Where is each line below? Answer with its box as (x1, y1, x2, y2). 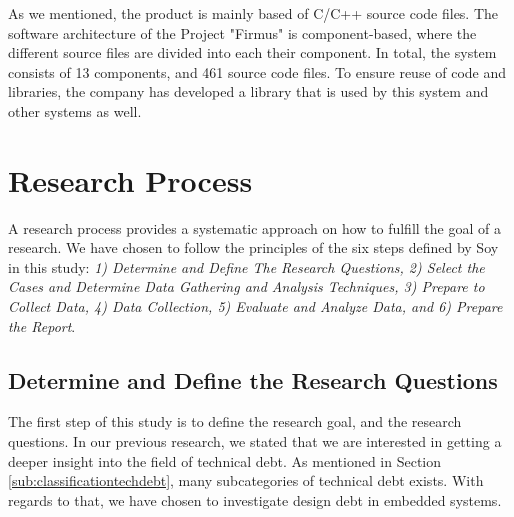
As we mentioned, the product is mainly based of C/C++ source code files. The (8, 3, 499, 23)
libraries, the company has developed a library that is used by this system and (8, 81, 489, 102)
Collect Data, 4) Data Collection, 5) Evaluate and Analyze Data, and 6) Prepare (8, 296, 503, 317)
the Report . (8, 315, 76, 336)
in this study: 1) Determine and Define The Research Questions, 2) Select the (8, 256, 485, 277)
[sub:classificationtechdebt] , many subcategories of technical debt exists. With (8, 470, 484, 491)
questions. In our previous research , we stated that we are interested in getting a (8, 431, 502, 452)
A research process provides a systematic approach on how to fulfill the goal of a (8, 217, 501, 238)
